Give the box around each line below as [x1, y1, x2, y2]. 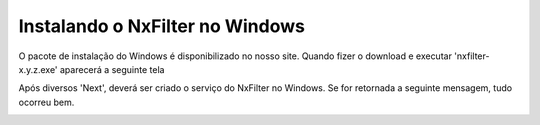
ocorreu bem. [18, 96, 75, 108]
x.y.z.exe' [18, 63, 59, 75]
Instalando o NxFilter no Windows [18, 15, 305, 37]
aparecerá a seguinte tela [59, 63, 165, 75]
